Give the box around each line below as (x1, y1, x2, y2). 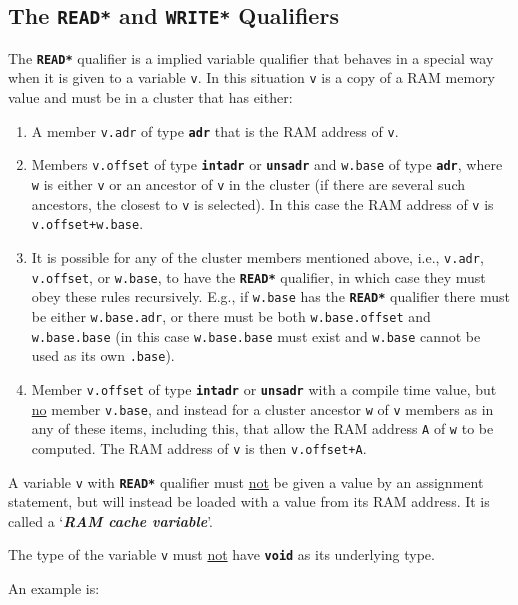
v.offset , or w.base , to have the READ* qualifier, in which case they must (31, 266, 486, 287)
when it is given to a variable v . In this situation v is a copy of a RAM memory (8, 67, 496, 88)
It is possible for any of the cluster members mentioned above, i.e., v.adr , (31, 246, 484, 267)
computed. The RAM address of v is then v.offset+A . (31, 437, 367, 458)
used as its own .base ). (31, 345, 175, 366)
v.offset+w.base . (31, 213, 144, 234)
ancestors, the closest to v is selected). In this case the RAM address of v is (31, 193, 494, 214)
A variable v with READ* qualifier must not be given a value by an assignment (8, 471, 484, 492)
